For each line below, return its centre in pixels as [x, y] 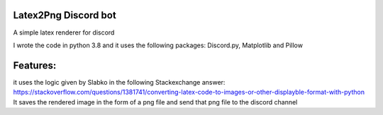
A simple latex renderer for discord [64, 32]
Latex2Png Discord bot [65, 15]
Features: [35, 65]
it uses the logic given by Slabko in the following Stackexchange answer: [119, 82]
